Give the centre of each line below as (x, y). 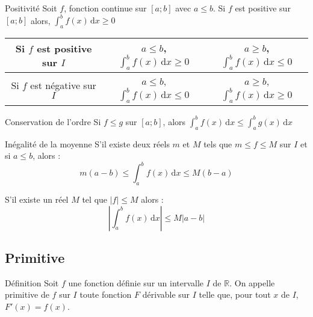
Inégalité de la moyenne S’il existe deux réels (87, 143)
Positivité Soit (31, 8)
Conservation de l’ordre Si (53, 121)
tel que (95, 199)
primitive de (27, 294)
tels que (218, 143)
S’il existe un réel (37, 199)
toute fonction (106, 294)
